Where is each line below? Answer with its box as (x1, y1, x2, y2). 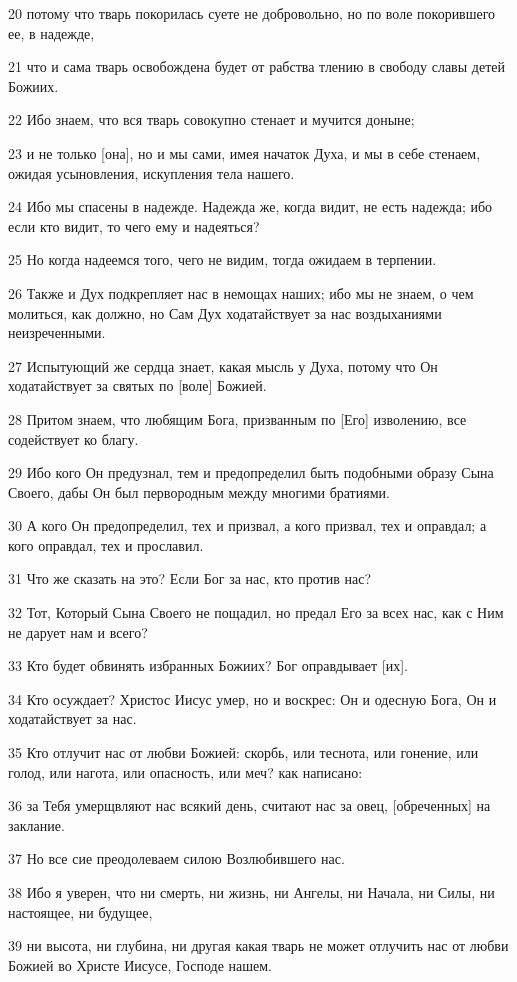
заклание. (8, 814, 65, 835)
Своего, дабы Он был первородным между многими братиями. (8, 481, 390, 502)
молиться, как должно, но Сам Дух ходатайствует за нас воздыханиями (8, 302, 442, 323)
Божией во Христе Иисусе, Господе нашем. (8, 954, 272, 975)
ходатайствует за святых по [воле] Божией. (8, 375, 267, 396)
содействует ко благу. (8, 428, 139, 449)
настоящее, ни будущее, (8, 901, 153, 922)
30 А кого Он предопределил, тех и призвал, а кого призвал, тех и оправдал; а (8, 515, 487, 536)
